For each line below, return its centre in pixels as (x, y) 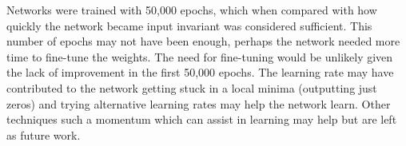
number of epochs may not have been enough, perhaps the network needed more (203, 41)
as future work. (44, 134)
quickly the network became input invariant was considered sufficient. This (189, 25)
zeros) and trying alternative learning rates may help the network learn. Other (199, 103)
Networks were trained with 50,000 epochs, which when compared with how (192, 10)
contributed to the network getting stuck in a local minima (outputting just (192, 87)
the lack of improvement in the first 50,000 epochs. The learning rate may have (200, 72)
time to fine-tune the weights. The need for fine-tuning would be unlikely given (200, 56)
